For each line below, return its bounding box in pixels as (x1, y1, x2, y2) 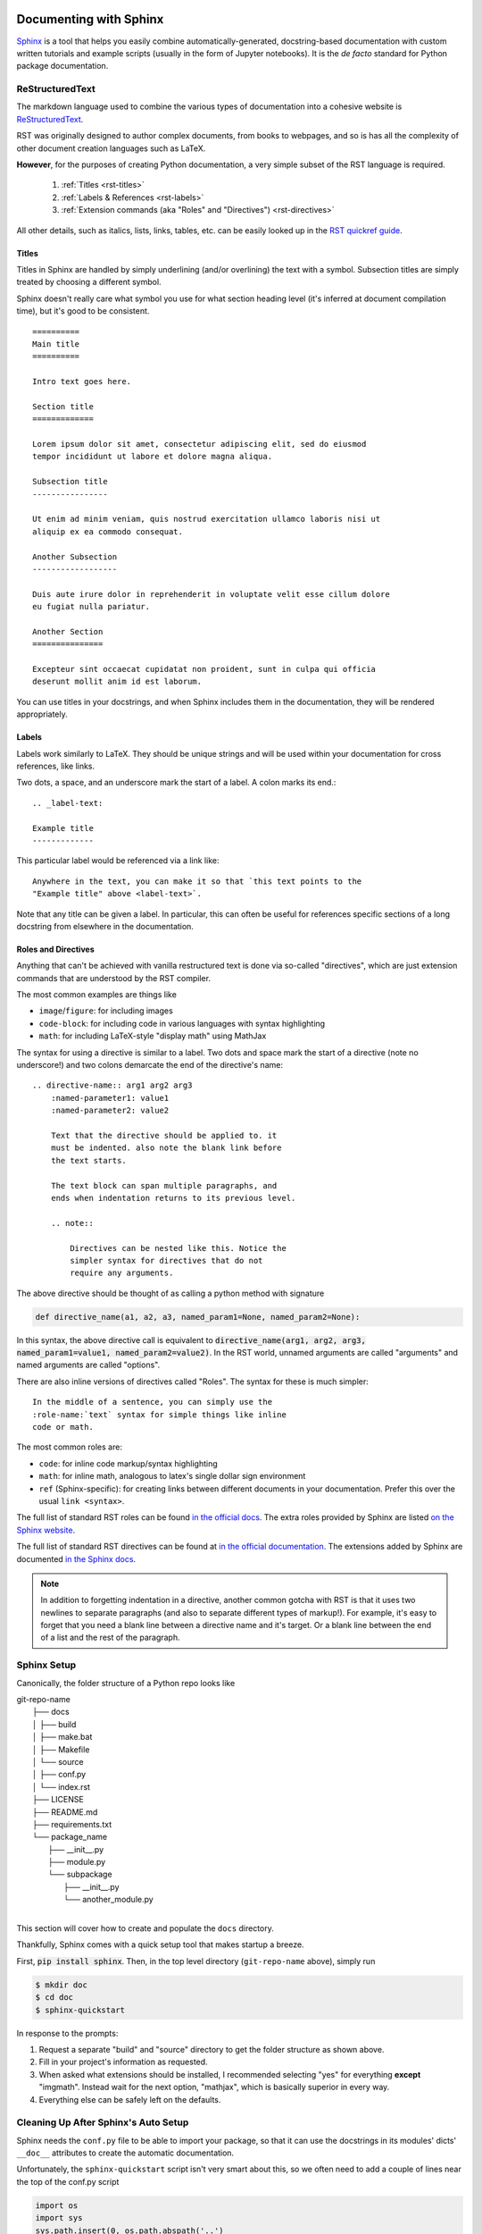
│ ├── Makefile (32, 1743, 90, 1755)
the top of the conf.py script (16, 2176, 120, 2187)
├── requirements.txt (32, 1818, 112, 1829)
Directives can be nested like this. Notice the (70, 1243, 287, 1253)
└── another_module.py (63, 1894, 154, 1905)
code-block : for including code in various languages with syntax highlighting (38, 1018, 326, 1029)
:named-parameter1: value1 (50, 1093, 170, 1103)
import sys (35, 2213, 83, 2223)
